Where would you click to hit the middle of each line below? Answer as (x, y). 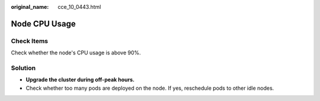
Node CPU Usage (44, 24)
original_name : (30, 7)
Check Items (30, 41)
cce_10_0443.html (79, 7)
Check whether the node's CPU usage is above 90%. (76, 53)
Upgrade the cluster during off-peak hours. (80, 80)
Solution (23, 68)
